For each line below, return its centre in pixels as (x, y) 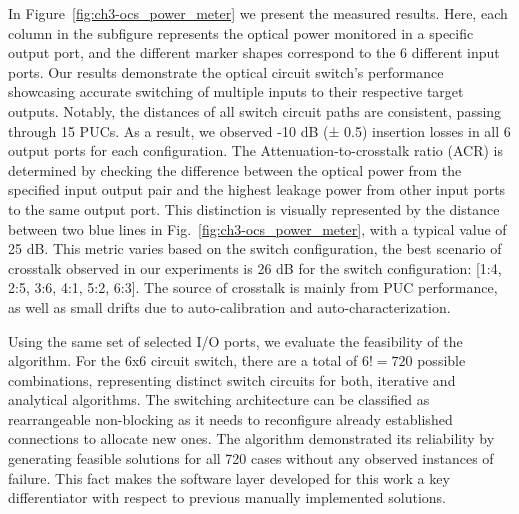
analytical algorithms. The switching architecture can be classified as (219, 399)
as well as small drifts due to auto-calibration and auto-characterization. (229, 306)
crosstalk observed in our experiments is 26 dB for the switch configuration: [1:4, (255, 267)
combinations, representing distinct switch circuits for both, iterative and (232, 379)
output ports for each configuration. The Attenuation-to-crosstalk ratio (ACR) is (255, 150)
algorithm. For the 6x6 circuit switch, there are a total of (183, 360)
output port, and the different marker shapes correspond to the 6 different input (254, 52)
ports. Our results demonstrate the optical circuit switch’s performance (226, 71)
